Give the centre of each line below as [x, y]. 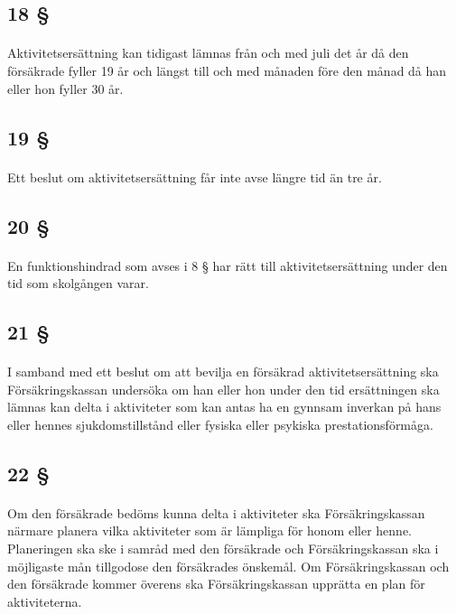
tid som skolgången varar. [78, 283]
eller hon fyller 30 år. [65, 88]
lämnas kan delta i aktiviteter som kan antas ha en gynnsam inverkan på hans [224, 407]
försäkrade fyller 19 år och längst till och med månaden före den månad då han [227, 70]
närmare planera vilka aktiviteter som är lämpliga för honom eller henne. [209, 530]
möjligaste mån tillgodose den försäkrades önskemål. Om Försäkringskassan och [228, 566]
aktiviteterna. [45, 601]
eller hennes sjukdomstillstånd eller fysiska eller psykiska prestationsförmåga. [220, 424]
